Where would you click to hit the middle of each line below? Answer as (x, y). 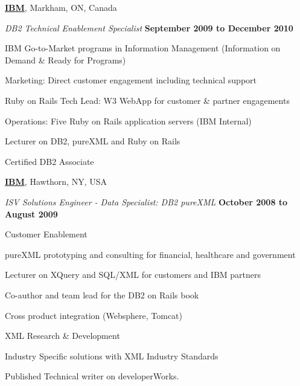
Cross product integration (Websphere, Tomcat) (94, 315)
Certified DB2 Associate (49, 161)
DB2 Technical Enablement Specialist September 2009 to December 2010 (149, 27)
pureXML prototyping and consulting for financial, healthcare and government (150, 254)
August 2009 (31, 214)
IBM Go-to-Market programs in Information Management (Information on (143, 48)
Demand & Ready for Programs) (65, 60)
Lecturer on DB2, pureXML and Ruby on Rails (93, 141)
